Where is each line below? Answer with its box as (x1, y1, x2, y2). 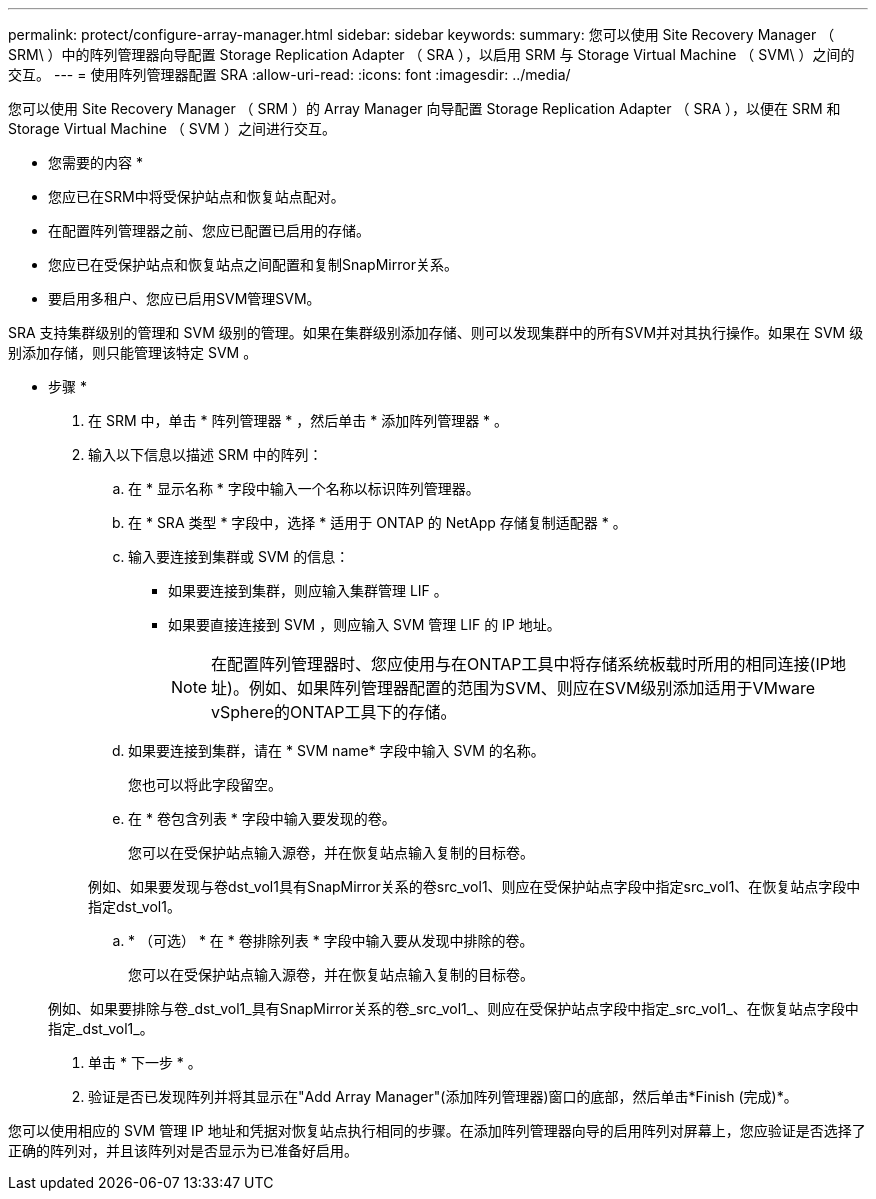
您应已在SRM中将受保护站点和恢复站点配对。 (48, 188, 345, 205)
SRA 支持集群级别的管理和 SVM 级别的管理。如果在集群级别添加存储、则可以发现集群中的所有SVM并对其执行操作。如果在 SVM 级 (8, 324, 864, 341)
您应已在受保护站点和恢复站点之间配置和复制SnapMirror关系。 (48, 256, 458, 273)
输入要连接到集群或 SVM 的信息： (128, 548, 350, 565)
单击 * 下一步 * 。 (88, 1054, 202, 1071)
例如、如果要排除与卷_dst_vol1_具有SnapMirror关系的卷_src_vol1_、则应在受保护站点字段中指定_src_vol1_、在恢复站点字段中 (48, 1000, 859, 1017)
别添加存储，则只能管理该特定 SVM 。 (8, 344, 258, 361)
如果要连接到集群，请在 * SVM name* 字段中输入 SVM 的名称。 (128, 742, 545, 759)
